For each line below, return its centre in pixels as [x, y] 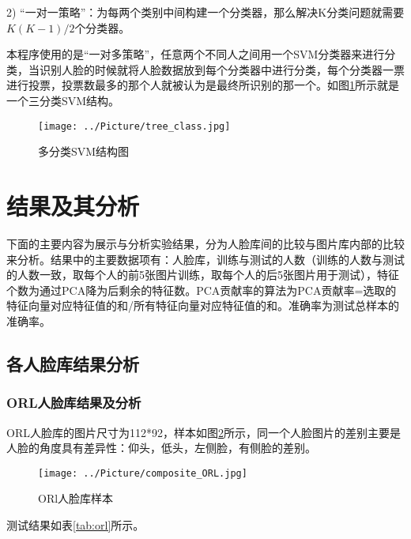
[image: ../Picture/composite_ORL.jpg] [143, 473]
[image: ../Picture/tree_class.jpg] [134, 126]
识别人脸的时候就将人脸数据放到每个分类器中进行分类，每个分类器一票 [222, 69]
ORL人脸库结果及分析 [74, 403]
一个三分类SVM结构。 [63, 100]
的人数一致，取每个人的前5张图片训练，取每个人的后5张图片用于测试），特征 [203, 275]
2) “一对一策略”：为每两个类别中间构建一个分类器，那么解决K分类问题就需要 [205, 12]
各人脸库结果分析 [73, 363]
